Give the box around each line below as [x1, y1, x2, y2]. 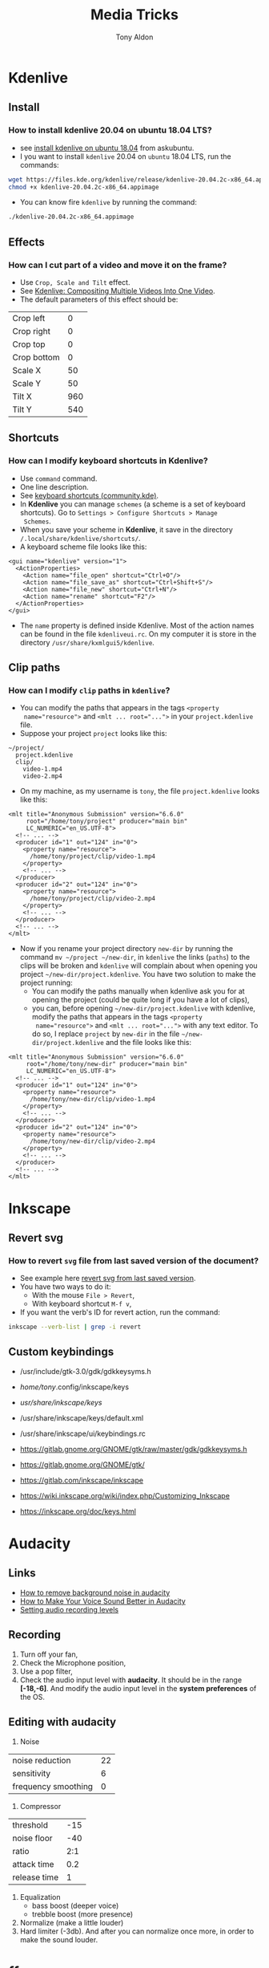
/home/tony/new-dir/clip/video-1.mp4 [29, 1096, 156, 1104]
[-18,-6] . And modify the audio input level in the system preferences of [19, 1683, 257, 1693]
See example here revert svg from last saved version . [19, 1274, 196, 1283]
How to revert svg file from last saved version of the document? [8, 1254, 259, 1266]
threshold [12, 1820, 48, 1831]
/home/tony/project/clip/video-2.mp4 [29, 895, 156, 903]
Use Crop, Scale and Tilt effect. [19, 277, 130, 287]
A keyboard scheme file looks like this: [19, 542, 147, 551]
